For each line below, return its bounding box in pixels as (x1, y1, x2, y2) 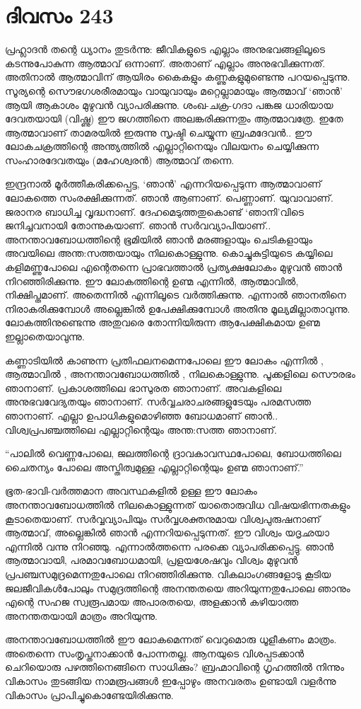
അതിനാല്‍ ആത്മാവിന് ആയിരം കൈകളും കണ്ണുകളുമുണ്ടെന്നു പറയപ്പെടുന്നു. (5, 69, 350, 84)
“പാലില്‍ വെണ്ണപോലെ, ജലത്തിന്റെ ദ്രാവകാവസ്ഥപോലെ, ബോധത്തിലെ (5, 446, 341, 461)
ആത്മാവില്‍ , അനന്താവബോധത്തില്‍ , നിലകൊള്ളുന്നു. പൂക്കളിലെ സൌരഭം (5, 367, 355, 381)
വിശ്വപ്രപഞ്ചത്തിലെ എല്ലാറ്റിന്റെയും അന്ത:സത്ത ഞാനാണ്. (5, 422, 277, 437)
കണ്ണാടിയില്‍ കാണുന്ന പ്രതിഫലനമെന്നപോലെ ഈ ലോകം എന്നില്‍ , (5, 352, 324, 367)
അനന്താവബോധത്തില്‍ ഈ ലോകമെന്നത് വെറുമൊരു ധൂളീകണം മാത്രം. (5, 632, 337, 647)
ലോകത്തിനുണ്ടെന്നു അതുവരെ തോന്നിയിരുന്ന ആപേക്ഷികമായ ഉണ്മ (5, 315, 320, 330)
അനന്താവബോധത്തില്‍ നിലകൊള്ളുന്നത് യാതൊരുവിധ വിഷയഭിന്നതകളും (5, 497, 350, 512)
